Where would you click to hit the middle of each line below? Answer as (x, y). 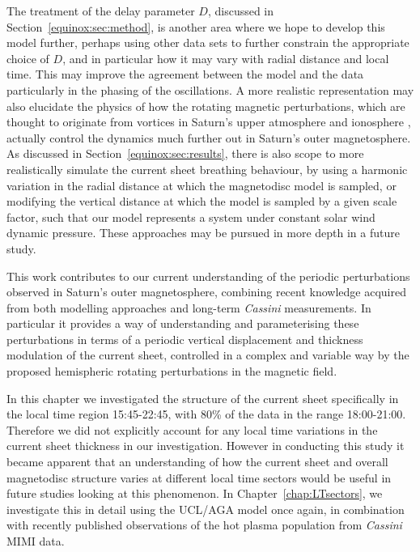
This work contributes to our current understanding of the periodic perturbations (208, 276)
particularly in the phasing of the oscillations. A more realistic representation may (210, 89)
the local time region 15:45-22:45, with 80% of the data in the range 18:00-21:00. (206, 414)
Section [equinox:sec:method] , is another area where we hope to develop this (196, 26)
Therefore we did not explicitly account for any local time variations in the (192, 429)
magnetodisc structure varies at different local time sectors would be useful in (199, 477)
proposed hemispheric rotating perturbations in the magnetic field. (172, 371)
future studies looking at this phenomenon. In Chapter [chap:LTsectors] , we (195, 493)
